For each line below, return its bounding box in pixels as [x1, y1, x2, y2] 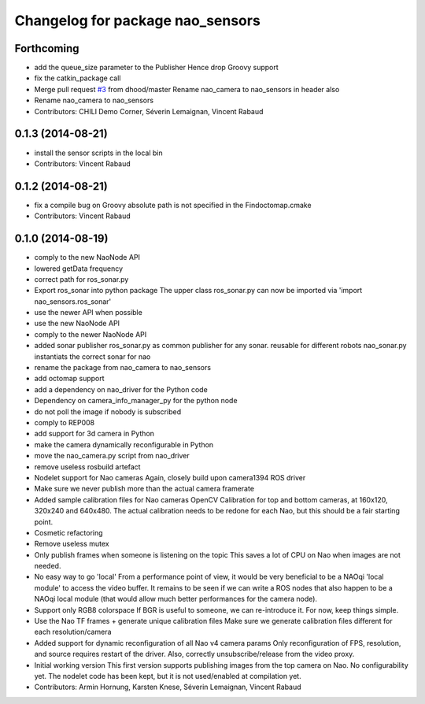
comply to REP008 [34, 417, 94, 427]
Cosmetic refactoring [34, 528, 103, 537]
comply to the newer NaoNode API [34, 329, 147, 339]
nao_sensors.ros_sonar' [34, 296, 112, 306]
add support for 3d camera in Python [34, 429, 155, 439]
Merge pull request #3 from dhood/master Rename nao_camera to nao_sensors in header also [34, 84, 340, 94]
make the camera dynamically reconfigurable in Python [34, 439, 214, 449]
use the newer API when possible [34, 308, 143, 317]
